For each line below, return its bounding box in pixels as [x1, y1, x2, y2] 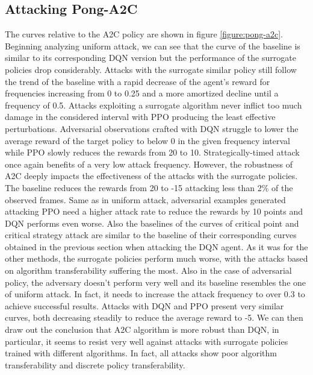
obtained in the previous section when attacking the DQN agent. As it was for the [5, 240, 308, 253]
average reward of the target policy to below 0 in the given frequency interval [5, 134, 290, 147]
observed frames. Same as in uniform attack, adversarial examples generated [5, 193, 286, 206]
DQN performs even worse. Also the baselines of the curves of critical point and [5, 216, 299, 229]
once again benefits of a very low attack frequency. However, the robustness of [5, 157, 293, 170]
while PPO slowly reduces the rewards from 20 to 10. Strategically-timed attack [5, 146, 300, 159]
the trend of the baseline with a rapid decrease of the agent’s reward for [5, 75, 270, 87]
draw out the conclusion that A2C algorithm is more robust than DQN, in [5, 323, 279, 336]
